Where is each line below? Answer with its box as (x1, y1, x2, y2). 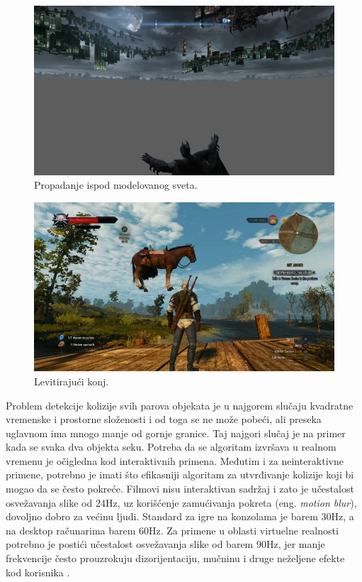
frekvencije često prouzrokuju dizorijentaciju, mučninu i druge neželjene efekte (6, 551, 345, 566)
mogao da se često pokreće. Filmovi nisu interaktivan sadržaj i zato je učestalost (6, 481, 354, 496)
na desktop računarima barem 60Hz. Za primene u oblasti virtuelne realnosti (6, 522, 339, 537)
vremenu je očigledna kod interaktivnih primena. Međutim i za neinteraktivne (6, 453, 344, 468)
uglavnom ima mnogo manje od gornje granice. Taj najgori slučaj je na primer (6, 425, 346, 440)
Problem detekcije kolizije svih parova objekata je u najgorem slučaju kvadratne (6, 397, 353, 412)
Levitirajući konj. (34, 373, 109, 388)
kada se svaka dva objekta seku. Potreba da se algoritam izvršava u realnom (6, 439, 336, 454)
